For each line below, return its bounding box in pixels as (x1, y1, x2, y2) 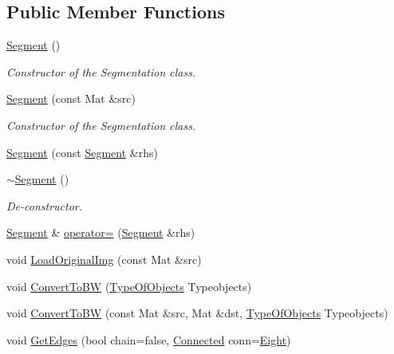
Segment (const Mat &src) (6, 90, 136, 107)
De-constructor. (6, 197, 83, 214)
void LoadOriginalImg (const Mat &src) (6, 250, 202, 267)
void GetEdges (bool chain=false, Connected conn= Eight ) (6, 331, 291, 348)
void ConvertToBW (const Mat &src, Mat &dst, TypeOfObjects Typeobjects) (6, 305, 388, 321)
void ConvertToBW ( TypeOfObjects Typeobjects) (6, 277, 252, 294)
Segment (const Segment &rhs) (6, 144, 158, 160)
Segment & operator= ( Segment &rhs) (6, 224, 195, 241)
